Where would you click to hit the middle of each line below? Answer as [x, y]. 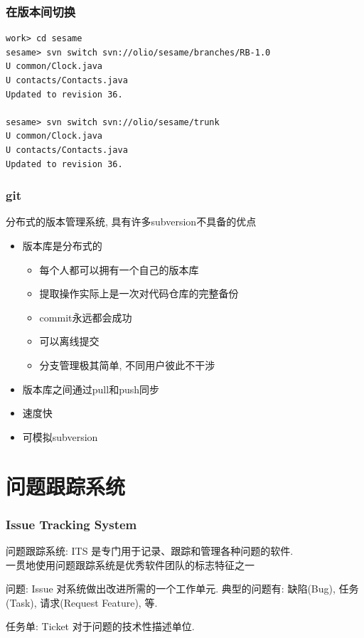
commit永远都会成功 [86, 317]
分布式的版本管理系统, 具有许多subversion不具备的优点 [131, 222]
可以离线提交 [69, 341]
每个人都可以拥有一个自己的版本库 [119, 269]
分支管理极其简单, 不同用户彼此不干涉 [127, 365]
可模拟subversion [60, 436]
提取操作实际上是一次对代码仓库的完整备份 [139, 293]
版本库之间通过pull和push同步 [91, 389]
